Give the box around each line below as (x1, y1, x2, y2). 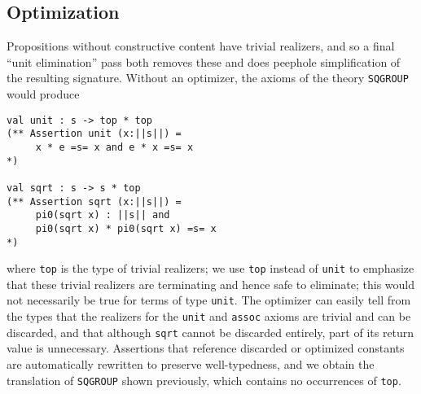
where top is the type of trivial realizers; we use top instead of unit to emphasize (7, 260, 414, 277)
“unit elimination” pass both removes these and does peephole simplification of (7, 53, 401, 70)
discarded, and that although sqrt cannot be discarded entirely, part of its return (7, 323, 414, 340)
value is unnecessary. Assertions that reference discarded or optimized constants (7, 339, 405, 357)
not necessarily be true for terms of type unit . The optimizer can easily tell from (7, 291, 411, 309)
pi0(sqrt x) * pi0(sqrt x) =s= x (35, 222, 217, 234)
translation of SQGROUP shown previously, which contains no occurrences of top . (7, 371, 401, 388)
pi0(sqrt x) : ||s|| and (35, 209, 170, 221)
